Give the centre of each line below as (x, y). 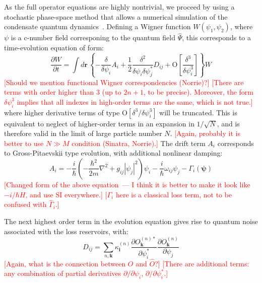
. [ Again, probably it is (205, 133)
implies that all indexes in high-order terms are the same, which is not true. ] (135, 101)
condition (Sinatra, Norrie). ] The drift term (139, 143)
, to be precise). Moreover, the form (199, 92)
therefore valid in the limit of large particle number (83, 133)
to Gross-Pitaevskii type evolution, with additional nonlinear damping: (113, 153)
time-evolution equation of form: (54, 47)
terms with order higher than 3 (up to (63, 92)
